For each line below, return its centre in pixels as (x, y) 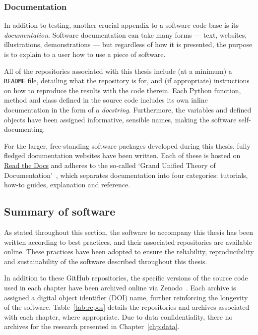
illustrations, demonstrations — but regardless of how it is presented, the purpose (128, 44)
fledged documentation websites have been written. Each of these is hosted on (122, 155)
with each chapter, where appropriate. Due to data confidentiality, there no (118, 316)
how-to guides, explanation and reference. (67, 185)
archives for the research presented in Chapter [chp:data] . (92, 326)
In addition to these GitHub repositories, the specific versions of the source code (126, 278)
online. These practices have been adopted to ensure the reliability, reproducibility (129, 251)
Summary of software (60, 211)
